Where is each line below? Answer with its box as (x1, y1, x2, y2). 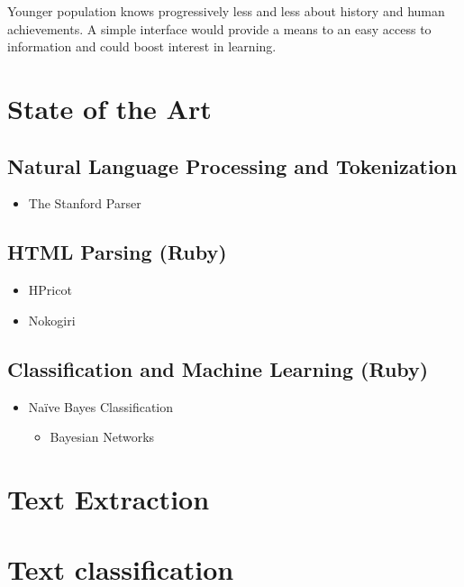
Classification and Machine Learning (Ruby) (7, 354, 429, 382)
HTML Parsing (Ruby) (7, 238, 227, 266)
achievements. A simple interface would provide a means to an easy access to (7, 19, 432, 38)
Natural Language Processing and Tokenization (7, 151, 458, 179)
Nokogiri (28, 310, 76, 329)
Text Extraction (7, 480, 210, 517)
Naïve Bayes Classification (28, 397, 174, 416)
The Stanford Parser (28, 194, 141, 213)
